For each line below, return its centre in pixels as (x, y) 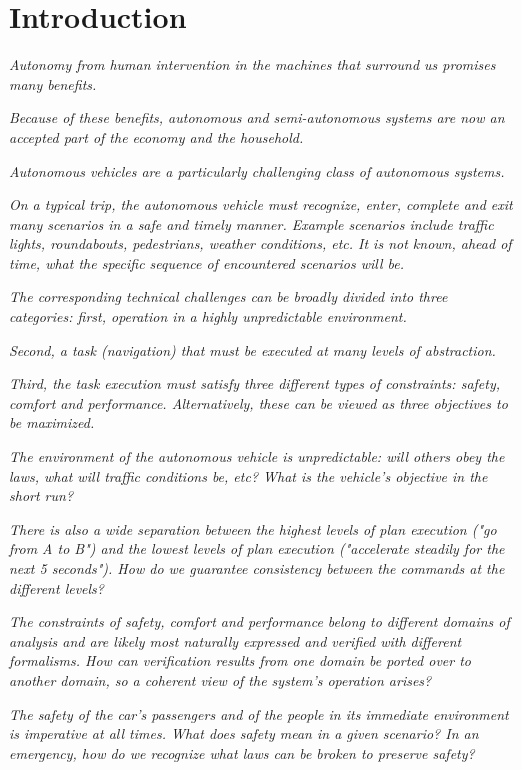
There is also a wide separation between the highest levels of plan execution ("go (253, 528)
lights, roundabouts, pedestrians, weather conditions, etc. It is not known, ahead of (260, 243)
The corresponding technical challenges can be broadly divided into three (228, 296)
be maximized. (52, 422)
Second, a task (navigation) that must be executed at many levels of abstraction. (252, 349)
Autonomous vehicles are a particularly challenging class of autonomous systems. (257, 170)
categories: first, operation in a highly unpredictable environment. (208, 316)
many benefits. (53, 83)
